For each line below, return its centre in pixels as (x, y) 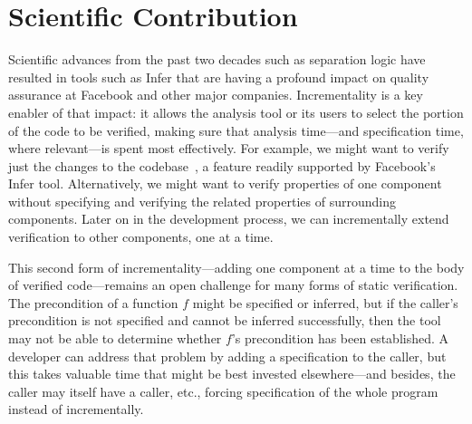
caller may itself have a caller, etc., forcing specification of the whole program (223, 391)
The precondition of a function (93, 302)
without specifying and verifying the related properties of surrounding (202, 201)
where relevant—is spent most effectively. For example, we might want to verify (229, 148)
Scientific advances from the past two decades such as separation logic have (217, 59)
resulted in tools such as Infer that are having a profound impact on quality (219, 77)
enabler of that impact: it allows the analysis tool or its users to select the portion (236, 112)
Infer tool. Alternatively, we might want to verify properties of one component (225, 183)
